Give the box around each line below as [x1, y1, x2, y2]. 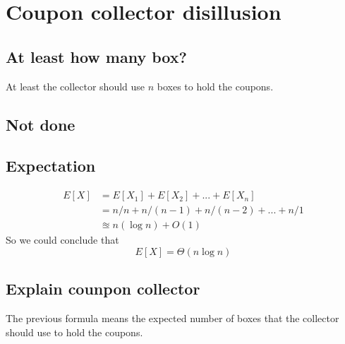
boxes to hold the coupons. [157, 78, 274, 93]
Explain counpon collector [6, 278, 200, 299]
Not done [6, 113, 75, 135]
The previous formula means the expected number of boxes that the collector [6, 311, 339, 326]
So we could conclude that [6, 232, 119, 247]
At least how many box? [6, 45, 187, 67]
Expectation [6, 155, 96, 177]
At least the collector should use [6, 78, 145, 93]
